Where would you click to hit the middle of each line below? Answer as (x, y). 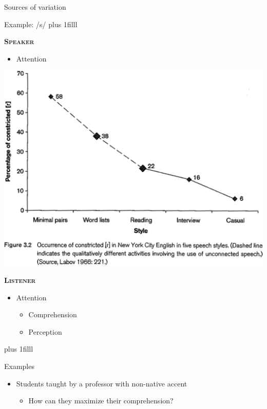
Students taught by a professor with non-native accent (102, 383)
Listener (20, 280)
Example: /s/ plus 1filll (41, 24)
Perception (45, 331)
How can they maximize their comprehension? (101, 401)
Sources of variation (35, 7)
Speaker (19, 41)
